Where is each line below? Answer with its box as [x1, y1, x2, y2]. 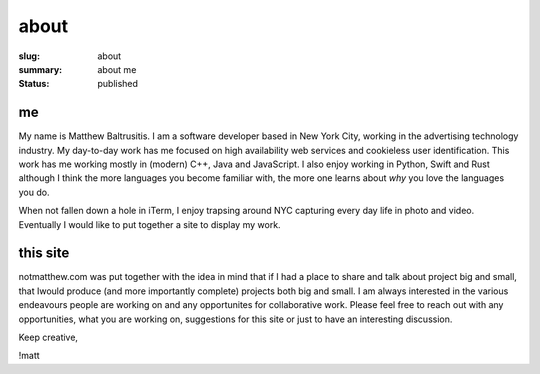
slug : [18, 50, 40, 62]
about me [97, 63, 137, 75]
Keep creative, [18, 331, 79, 344]
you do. [18, 186, 50, 198]
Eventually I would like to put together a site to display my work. [18, 218, 281, 230]
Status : [18, 78, 50, 90]
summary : [18, 63, 63, 75]
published [97, 78, 139, 90]
